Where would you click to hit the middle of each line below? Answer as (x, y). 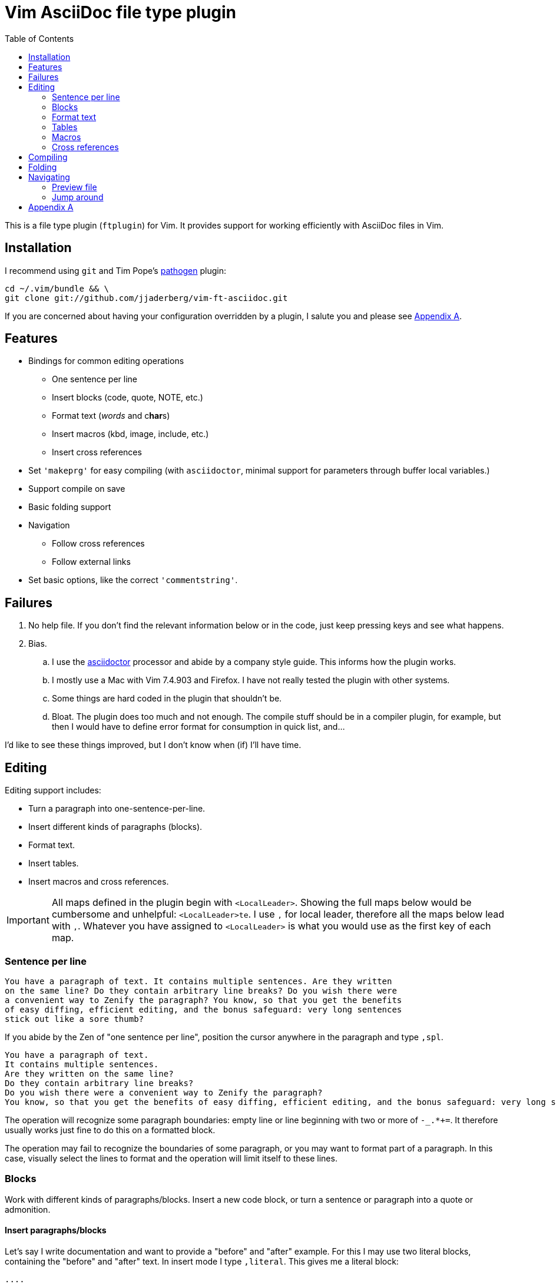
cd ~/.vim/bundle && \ (57, 288)
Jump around (78, 197)
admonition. (28, 1209)
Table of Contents (39, 38)
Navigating (49, 177)
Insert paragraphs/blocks (56, 1230)
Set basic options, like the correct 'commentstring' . (133, 580)
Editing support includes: (53, 790)
